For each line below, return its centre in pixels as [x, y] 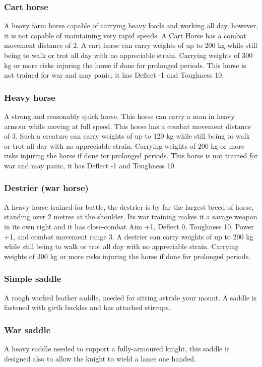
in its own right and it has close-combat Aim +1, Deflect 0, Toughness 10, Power [129, 226]
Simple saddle [33, 279]
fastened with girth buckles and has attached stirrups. [87, 307]
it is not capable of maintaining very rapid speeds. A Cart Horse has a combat [125, 35]
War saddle [27, 329]
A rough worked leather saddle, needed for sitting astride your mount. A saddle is [130, 297]
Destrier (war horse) [46, 188]
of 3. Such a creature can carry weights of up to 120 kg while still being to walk [127, 136]
